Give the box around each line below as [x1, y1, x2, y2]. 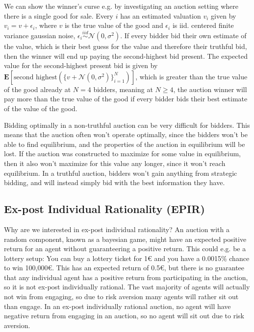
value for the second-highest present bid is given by [4, 60, 158, 71]
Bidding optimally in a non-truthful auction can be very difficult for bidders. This [4, 119, 250, 130]
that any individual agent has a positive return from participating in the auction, [4, 272, 248, 282]
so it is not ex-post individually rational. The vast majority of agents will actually [4, 282, 250, 292]
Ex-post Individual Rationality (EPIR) [4, 201, 205, 216]
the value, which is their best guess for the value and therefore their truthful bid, [4, 41, 247, 51]
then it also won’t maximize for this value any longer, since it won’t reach [4, 158, 226, 168]
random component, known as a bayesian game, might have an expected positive [4, 234, 247, 244]
